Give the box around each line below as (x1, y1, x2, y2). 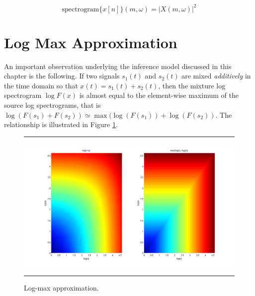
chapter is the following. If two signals (4, 71, 120, 81)
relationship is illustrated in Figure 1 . (4, 119, 118, 130)
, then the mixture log (158, 80, 226, 90)
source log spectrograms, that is (4, 100, 101, 110)
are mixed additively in (181, 71, 251, 81)
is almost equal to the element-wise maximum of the (79, 90, 239, 100)
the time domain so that (4, 80, 78, 90)
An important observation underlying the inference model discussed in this (4, 61, 232, 71)
